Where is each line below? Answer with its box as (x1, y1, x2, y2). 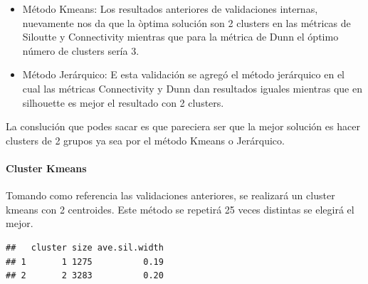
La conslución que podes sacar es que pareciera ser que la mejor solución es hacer (6, 119, 360, 134)
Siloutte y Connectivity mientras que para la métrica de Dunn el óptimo (22, 29, 339, 44)
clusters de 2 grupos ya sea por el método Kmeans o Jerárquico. (6, 132, 285, 147)
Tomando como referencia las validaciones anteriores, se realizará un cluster (6, 188, 335, 203)
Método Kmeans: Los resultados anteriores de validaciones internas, (22, 1, 318, 16)
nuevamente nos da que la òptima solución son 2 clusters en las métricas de (22, 15, 351, 30)
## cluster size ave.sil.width (6, 242, 164, 253)
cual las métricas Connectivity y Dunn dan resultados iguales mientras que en (22, 80, 362, 95)
